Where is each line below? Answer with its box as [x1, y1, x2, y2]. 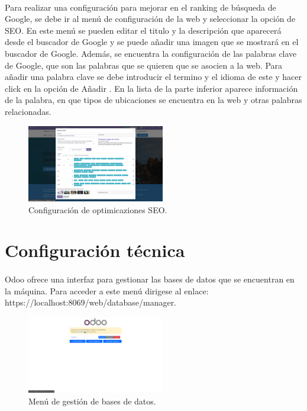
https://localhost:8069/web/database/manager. [5, 296, 177, 309]
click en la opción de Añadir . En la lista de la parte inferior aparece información [5, 82, 298, 94]
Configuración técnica [5, 238, 185, 262]
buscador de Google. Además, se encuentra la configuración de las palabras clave [5, 47, 297, 59]
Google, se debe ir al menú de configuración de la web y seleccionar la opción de [5, 12, 296, 25]
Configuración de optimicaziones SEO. [28, 203, 167, 216]
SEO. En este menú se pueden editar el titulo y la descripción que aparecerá [5, 24, 282, 36]
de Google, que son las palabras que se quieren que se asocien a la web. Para [5, 59, 283, 71]
